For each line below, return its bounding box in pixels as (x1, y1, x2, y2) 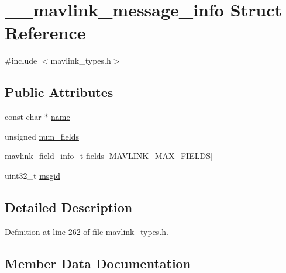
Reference (5, 20, 86, 44)
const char (5, 110, 42, 123)
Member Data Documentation (5, 254, 191, 272)
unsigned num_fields (5, 130, 79, 142)
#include (5, 54, 37, 67)
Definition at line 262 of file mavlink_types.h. (5, 225, 168, 237)
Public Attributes (5, 83, 113, 101)
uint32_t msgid (5, 169, 60, 181)
